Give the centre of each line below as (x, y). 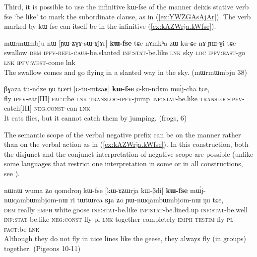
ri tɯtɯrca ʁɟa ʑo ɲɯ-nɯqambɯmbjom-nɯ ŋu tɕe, (147, 200)
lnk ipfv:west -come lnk (40, 62)
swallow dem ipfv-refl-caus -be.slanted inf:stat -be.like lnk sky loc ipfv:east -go (125, 52)
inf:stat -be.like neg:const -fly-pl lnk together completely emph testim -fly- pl (119, 219)
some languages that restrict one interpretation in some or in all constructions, (124, 163)
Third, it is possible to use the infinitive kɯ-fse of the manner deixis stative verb (127, 6)
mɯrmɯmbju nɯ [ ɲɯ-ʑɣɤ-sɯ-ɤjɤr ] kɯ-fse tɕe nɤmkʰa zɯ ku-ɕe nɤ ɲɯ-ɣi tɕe (120, 42)
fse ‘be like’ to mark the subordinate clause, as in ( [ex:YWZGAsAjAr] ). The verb (128, 16)
